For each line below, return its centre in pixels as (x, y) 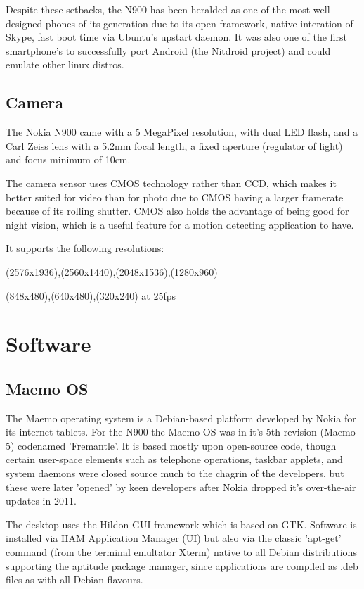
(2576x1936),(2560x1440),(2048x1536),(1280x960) (112, 271)
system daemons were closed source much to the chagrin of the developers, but (175, 473)
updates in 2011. (41, 501)
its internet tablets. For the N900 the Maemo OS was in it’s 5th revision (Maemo (181, 432)
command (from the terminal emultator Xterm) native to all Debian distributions (181, 552)
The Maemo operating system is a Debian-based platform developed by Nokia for (181, 418)
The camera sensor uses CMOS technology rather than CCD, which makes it (171, 183)
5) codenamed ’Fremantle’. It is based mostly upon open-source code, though (171, 445)
